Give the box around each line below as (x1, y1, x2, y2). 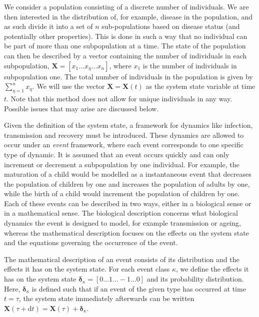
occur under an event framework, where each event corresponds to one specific (4, 139, 243, 150)
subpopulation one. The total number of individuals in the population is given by (4, 71, 253, 81)
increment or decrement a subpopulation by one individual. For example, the (4, 159, 239, 169)
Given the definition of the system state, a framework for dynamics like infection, (4, 120, 253, 130)
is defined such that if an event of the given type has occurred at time (31, 283, 246, 294)
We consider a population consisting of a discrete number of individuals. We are (4, 1, 249, 11)
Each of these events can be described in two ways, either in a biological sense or (4, 198, 251, 208)
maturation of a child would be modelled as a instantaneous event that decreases (4, 169, 251, 179)
